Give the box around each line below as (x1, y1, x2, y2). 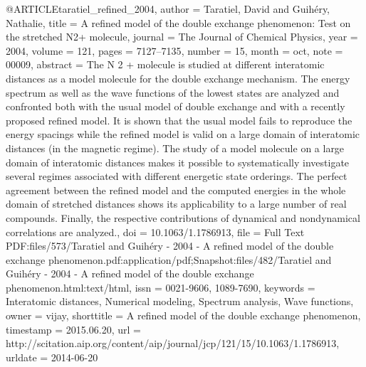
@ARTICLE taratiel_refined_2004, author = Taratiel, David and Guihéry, (6, 1, 330, 16)
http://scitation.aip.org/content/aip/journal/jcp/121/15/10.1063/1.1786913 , (6, 336, 340, 351)
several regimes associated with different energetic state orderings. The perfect (6, 169, 347, 183)
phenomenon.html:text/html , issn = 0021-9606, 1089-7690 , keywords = (6, 280, 315, 294)
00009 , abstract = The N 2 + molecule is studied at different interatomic (6, 57, 325, 72)
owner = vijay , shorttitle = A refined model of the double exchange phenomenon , (6, 308, 361, 323)
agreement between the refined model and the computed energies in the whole (6, 182, 346, 197)
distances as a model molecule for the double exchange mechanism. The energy (6, 70, 350, 85)
